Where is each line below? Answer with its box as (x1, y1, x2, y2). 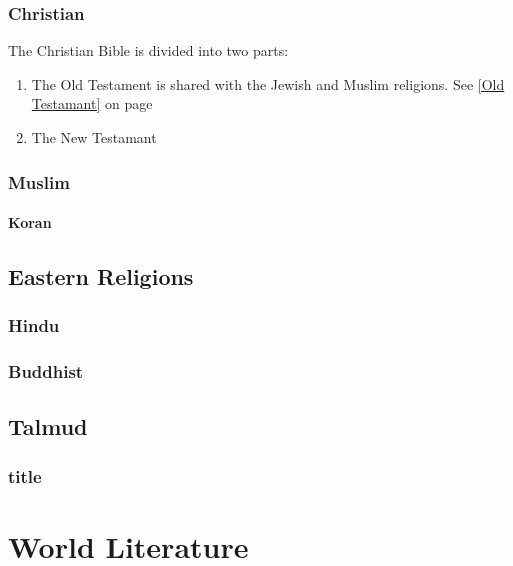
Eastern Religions (8, 261, 194, 292)
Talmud (8, 411, 88, 442)
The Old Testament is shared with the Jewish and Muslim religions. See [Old (31, 73, 505, 94)
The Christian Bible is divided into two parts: (8, 40, 289, 61)
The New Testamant (31, 127, 157, 147)
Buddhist (8, 359, 84, 384)
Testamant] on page (31, 93, 153, 114)
